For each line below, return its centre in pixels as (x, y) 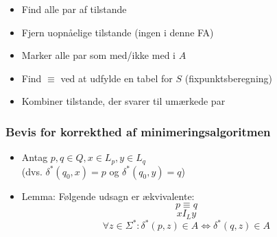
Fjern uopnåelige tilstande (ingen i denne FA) (118, 32)
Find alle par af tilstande (74, 9)
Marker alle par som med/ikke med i (98, 55)
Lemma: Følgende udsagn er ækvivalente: (108, 196)
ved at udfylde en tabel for (117, 78)
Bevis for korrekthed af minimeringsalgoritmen (138, 131)
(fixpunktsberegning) (229, 78)
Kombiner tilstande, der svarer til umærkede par (123, 101)
